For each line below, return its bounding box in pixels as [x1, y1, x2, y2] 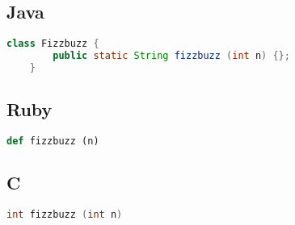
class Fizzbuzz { [6, 38, 99, 50]
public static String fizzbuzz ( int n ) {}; [53, 50, 290, 62]
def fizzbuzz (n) [6, 135, 99, 148]
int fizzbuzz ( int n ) [6, 209, 123, 221]
